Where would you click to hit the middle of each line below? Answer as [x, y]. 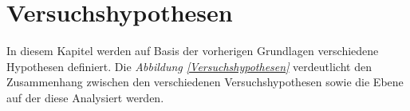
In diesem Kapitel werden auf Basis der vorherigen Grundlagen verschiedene [193, 51]
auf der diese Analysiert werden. [85, 97]
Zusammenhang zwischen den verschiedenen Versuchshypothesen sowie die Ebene [205, 82]
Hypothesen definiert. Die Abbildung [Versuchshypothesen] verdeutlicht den [189, 66]
